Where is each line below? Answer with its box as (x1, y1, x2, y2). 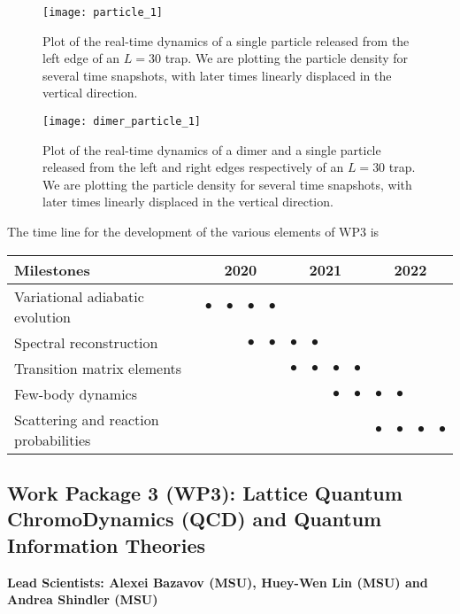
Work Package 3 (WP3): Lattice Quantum (7, 479, 402, 507)
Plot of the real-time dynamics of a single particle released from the (42, 31, 410, 50)
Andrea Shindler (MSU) (7, 590, 158, 609)
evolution (14, 306, 72, 327)
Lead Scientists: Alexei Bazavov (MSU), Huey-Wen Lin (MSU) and (7, 572, 428, 591)
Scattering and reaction (14, 408, 159, 430)
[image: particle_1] (42, 6, 164, 19)
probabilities (14, 429, 91, 450)
